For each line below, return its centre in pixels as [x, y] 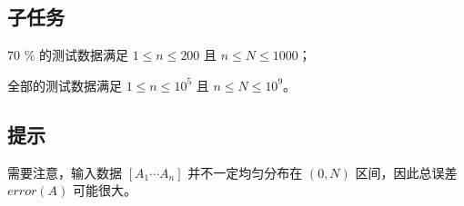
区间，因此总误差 [406, 172]
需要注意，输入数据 [65, 172]
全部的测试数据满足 [65, 85]
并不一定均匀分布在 [245, 172]
